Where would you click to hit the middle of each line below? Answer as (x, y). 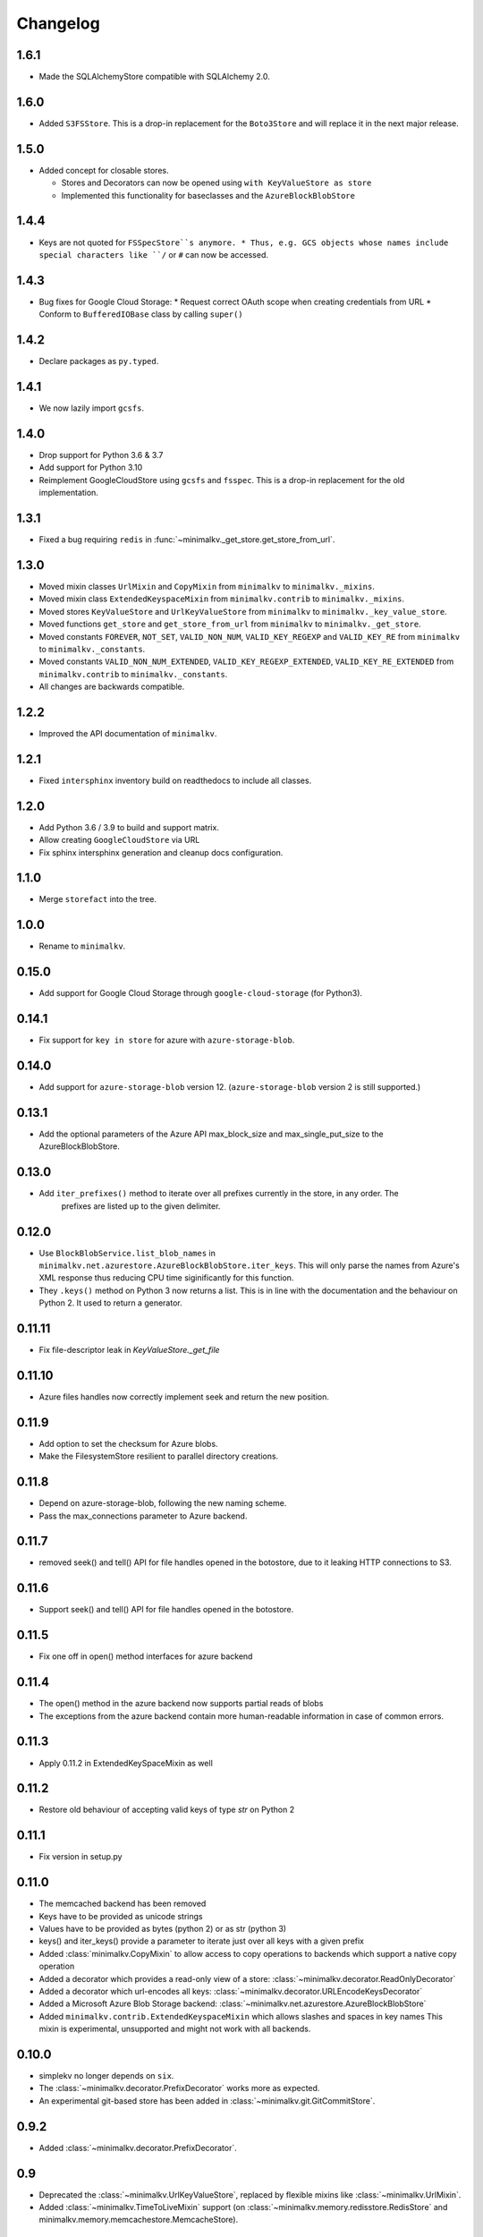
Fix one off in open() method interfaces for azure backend (146, 1656)
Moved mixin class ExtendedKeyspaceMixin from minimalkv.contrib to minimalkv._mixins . (222, 599)
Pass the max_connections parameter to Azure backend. (143, 1516)
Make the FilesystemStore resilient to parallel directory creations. (159, 1456)
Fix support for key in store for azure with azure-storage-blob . (167, 1040)
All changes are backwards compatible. (112, 687)
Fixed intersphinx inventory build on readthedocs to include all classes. (175, 780)
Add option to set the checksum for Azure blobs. (128, 1443)
